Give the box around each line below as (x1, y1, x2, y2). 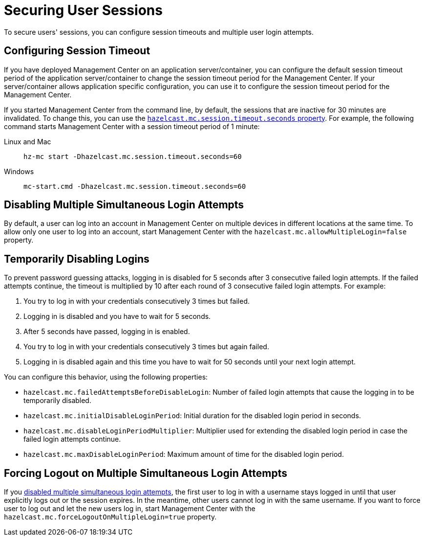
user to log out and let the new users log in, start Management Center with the (4, 504, 255, 513)
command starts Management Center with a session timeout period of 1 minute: (4, 122, 260, 131)
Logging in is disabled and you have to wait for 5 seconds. (23, 312, 211, 321)
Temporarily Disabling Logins (4, 252, 149, 265)
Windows (4, 167, 34, 176)
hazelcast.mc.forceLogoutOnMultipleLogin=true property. (4, 513, 217, 521)
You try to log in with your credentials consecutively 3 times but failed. (23, 297, 250, 306)
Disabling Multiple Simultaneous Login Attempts (4, 199, 244, 211)
